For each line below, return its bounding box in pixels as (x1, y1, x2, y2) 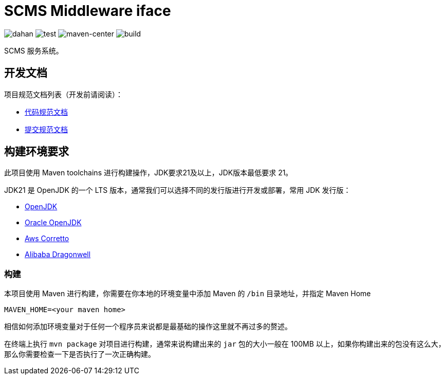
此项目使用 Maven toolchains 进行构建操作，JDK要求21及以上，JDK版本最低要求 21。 (4, 168, 293, 177)
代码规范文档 (25, 107, 68, 116)
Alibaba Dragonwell (25, 250, 91, 259)
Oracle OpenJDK (25, 218, 82, 227)
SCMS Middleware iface (4, 2, 171, 20)
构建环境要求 (4, 145, 69, 158)
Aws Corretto (25, 234, 69, 243)
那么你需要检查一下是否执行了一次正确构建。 (4, 350, 155, 359)
